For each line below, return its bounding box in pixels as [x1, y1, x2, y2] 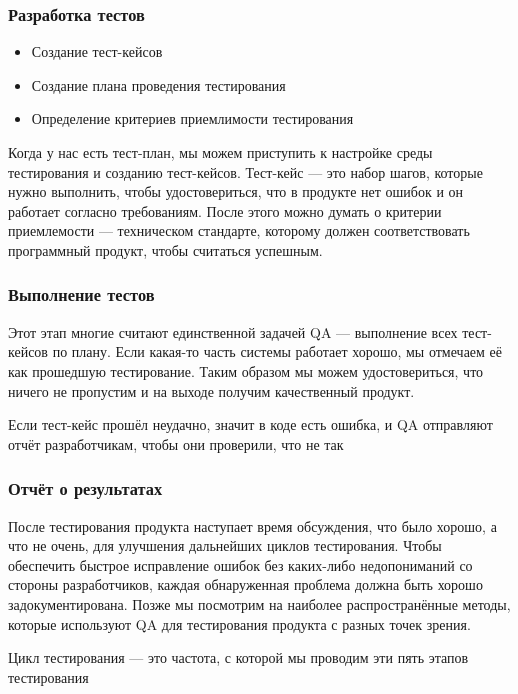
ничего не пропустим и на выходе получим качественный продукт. [8, 380, 415, 401]
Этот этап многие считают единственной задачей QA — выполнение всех [8, 321, 458, 342]
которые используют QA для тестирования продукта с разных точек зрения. [8, 613, 471, 634]
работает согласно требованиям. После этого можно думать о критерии [8, 200, 442, 221]
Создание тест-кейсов [31, 41, 163, 62]
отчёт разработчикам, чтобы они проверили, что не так [8, 433, 344, 454]
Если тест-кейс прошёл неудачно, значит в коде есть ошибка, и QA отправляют [8, 414, 493, 435]
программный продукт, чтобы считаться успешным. [8, 239, 323, 260]
